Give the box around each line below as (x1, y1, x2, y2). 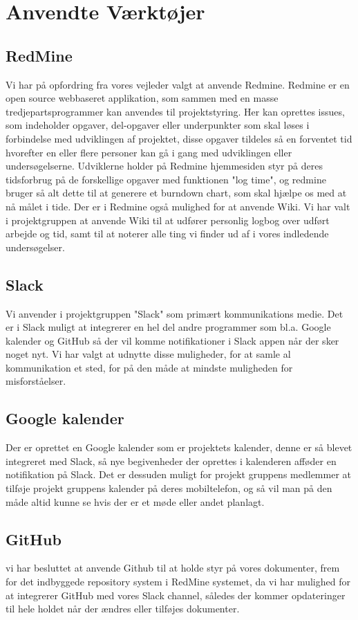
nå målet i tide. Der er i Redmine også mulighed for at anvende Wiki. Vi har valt (6, 199, 350, 213)
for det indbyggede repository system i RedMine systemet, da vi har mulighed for (6, 574, 350, 589)
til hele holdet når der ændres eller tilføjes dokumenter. (6, 601, 240, 616)
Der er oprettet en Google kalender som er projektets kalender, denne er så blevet (6, 440, 352, 455)
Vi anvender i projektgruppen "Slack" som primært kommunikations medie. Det (6, 306, 343, 320)
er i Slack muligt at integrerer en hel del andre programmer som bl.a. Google (6, 320, 331, 334)
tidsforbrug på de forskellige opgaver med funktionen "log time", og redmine (6, 172, 326, 186)
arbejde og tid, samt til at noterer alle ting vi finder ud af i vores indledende (6, 226, 329, 241)
